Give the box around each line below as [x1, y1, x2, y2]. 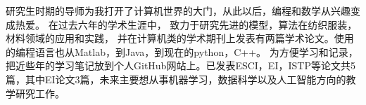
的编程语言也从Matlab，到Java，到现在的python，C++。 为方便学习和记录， [6, 44, 358, 59]
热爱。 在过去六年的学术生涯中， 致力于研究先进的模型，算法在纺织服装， [15, 17, 358, 31]
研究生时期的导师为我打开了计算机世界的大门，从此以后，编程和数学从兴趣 [6, 3, 351, 17]
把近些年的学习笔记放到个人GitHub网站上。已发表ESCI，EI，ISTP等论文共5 [6, 58, 355, 73]
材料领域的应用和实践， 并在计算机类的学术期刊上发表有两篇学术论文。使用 [6, 31, 354, 45]
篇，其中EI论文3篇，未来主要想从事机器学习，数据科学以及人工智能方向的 [6, 71, 346, 86]
